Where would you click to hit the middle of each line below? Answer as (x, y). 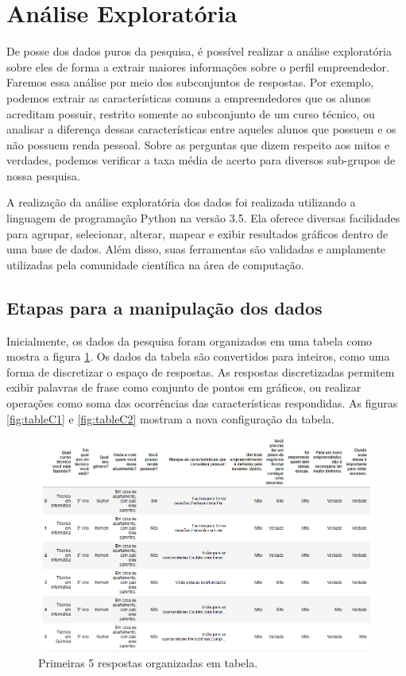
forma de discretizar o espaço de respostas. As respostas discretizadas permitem (201, 371)
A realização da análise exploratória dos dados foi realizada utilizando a (181, 202)
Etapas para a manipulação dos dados (164, 307)
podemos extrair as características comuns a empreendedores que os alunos (189, 97)
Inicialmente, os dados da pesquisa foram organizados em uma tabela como (189, 340)
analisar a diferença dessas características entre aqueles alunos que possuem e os (201, 129)
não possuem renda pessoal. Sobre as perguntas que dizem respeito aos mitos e (198, 144)
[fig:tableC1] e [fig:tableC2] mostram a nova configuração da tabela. (170, 418)
